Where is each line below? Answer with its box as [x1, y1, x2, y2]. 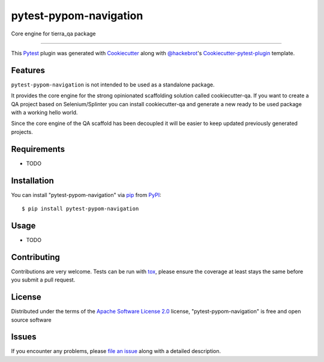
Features [11, 65, 45, 75]
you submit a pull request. [11, 276, 76, 283]
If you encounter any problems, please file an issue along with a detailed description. [11, 348, 221, 355]
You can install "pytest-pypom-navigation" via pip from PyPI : [11, 191, 161, 198]
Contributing [11, 252, 60, 262]
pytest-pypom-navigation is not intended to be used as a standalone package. [11, 81, 215, 88]
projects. [11, 128, 33, 135]
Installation [11, 175, 54, 186]
